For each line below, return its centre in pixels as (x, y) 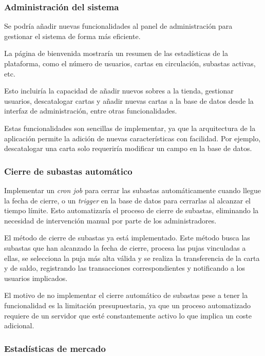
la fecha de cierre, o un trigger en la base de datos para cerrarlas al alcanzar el (127, 200)
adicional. (19, 325)
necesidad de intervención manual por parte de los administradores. (110, 220)
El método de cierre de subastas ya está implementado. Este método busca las (127, 238)
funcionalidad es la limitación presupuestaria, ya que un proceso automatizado (127, 305)
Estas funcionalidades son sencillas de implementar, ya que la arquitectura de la (130, 128)
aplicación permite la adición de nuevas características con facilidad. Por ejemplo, (132, 138)
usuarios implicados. (36, 278)
